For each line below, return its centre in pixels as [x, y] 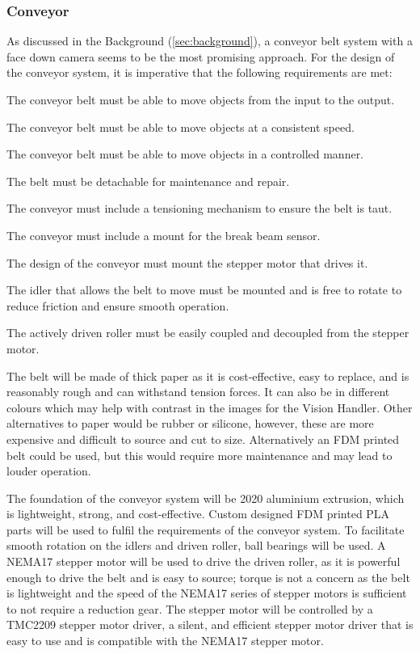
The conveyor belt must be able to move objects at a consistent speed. [181, 127]
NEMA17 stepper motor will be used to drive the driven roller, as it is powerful [204, 561]
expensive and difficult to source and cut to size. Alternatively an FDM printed [203, 439]
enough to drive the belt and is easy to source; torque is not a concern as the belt [208, 577]
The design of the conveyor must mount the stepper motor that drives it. [187, 262]
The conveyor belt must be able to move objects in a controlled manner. [185, 154]
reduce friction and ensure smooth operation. [118, 305]
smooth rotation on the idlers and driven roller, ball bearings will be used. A [196, 545]
